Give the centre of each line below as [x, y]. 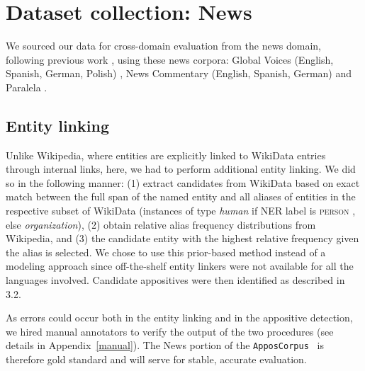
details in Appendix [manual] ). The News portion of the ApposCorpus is [165, 345]
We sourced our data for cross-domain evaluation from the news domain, [164, 46]
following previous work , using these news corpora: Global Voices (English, [170, 59]
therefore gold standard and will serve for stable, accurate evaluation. [156, 359]
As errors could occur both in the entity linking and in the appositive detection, [179, 318]
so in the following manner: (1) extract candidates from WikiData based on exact [183, 182]
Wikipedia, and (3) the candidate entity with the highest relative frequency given [182, 238]
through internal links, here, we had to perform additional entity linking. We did [181, 169]
